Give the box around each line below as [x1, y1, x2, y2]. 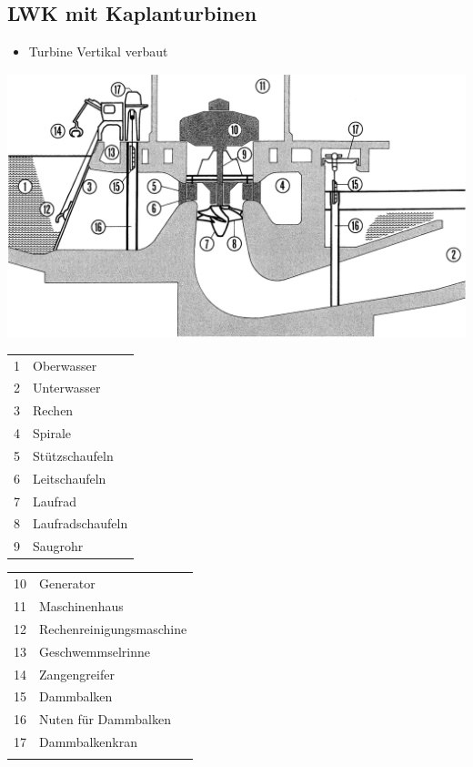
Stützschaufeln [33, 445, 114, 465]
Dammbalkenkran [39, 732, 137, 752]
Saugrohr [33, 537, 84, 556]
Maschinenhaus [39, 596, 124, 615]
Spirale [33, 424, 72, 443]
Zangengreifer [39, 664, 115, 683]
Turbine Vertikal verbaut [28, 42, 168, 61]
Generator [39, 574, 96, 593]
